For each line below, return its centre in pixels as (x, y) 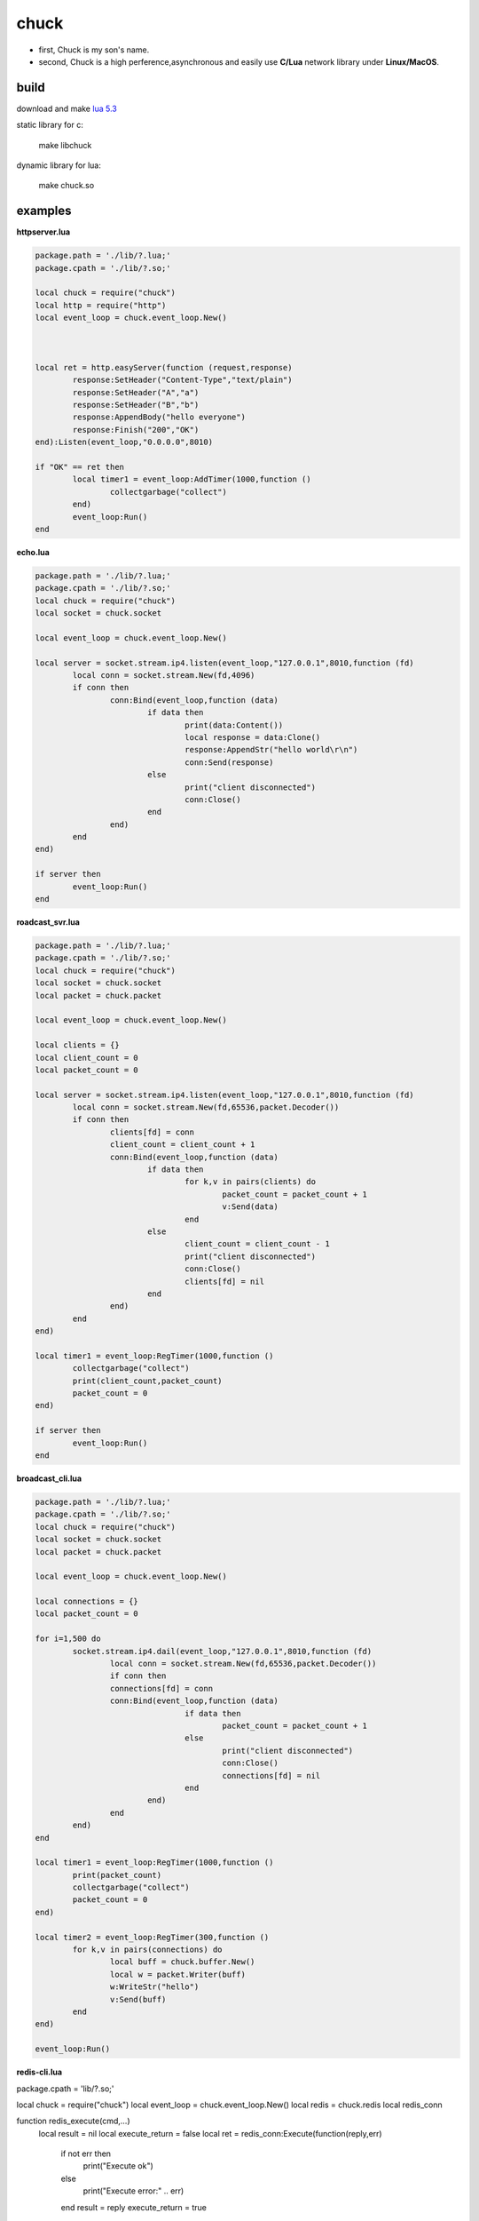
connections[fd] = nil (271, 1775)
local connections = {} (87, 1602)
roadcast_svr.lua (48, 922)
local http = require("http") (101, 305)
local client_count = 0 (87, 1058)
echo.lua (33, 552)
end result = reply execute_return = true (134, 2207)
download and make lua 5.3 (67, 108)
